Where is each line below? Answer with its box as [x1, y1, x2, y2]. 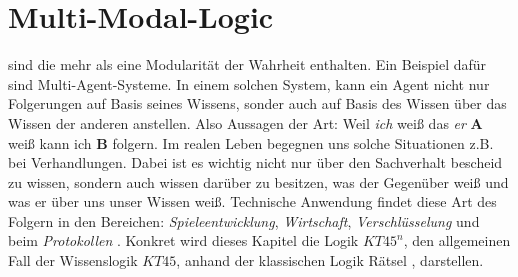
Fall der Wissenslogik [8, 250, 138, 271]
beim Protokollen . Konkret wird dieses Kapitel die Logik [8, 230, 359, 251]
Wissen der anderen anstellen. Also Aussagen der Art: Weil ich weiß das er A [8, 112, 483, 133]
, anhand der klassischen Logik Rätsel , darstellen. [176, 250, 484, 271]
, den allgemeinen [403, 230, 511, 251]
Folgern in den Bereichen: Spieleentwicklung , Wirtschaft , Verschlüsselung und [8, 210, 480, 231]
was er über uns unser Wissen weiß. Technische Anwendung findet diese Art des [8, 191, 497, 212]
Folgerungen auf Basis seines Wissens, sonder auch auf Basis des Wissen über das [8, 93, 507, 114]
